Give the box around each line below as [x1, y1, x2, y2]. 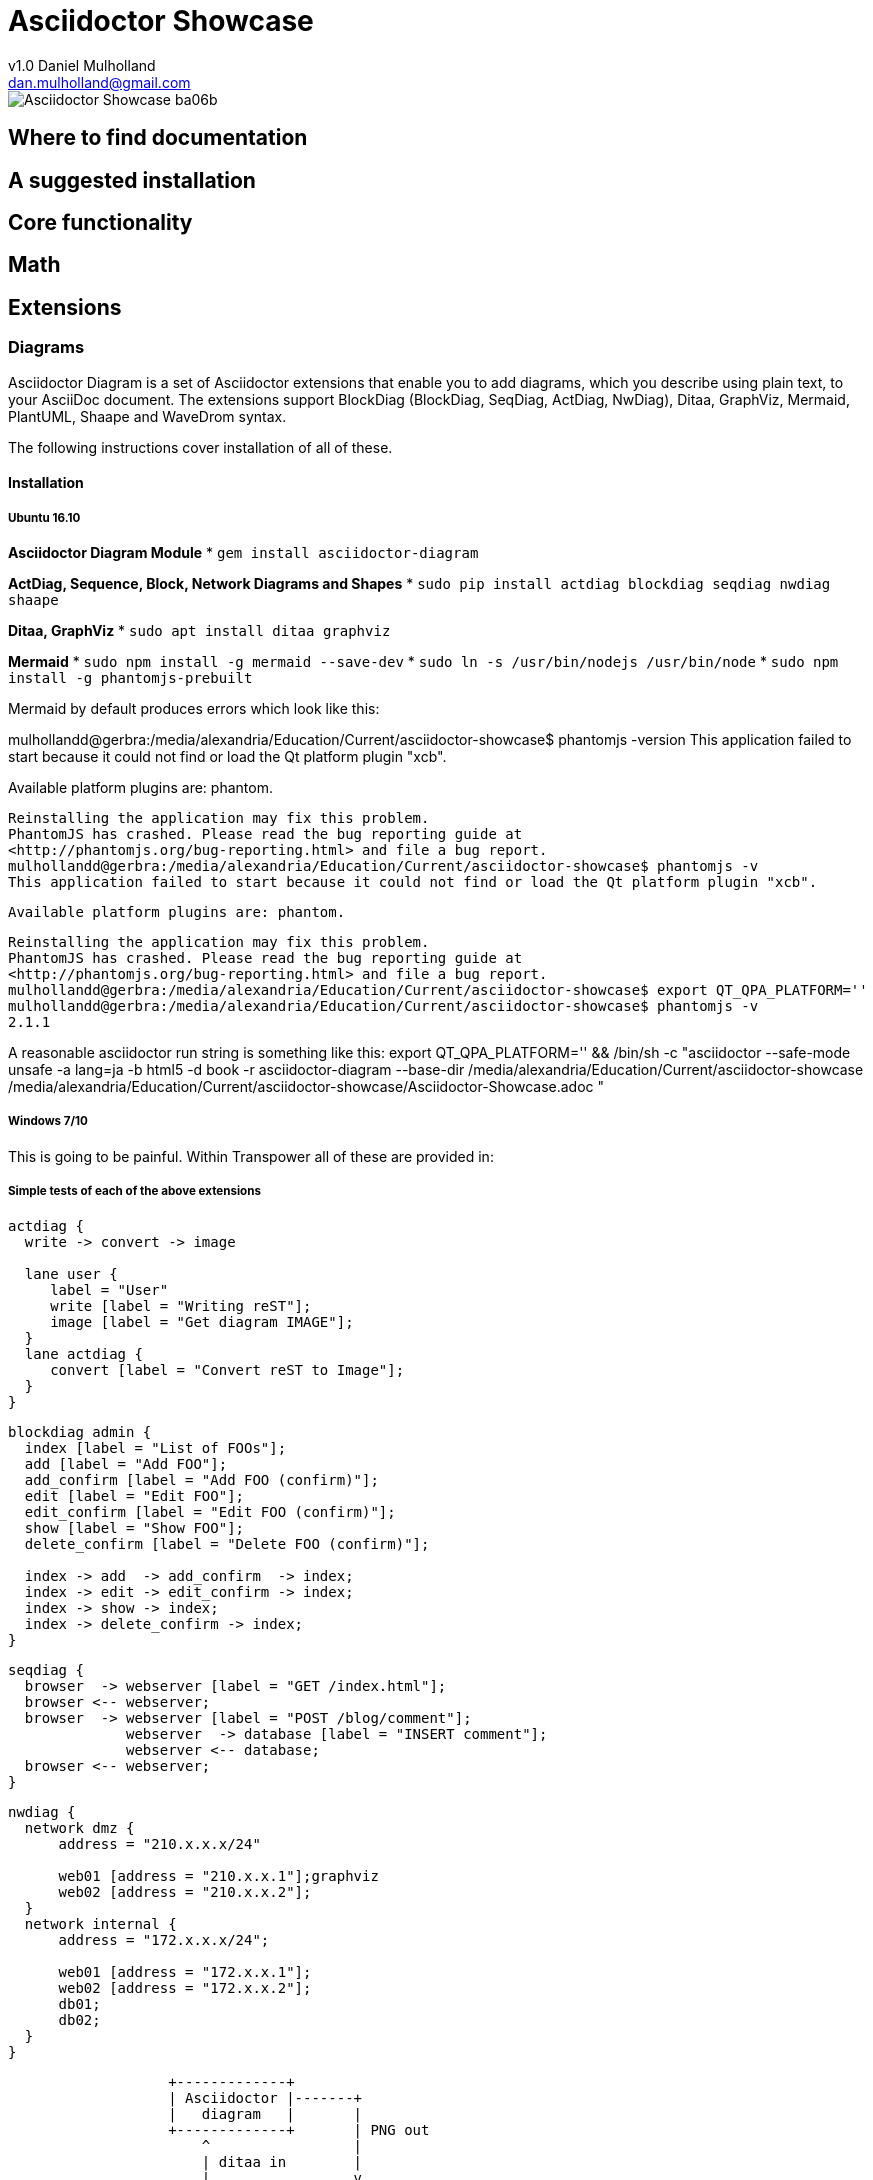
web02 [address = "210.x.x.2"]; [58, 1883, 312, 1900]
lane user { [24, 1265, 118, 1282]
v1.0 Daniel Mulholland [8, 56, 156, 74]
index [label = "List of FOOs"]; [24, 1439, 287, 1456]
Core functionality [8, 210, 193, 236]
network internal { [24, 1915, 177, 1932]
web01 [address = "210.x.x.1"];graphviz [58, 1867, 379, 1884]
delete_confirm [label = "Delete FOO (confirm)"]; [24, 1535, 430, 1552]
